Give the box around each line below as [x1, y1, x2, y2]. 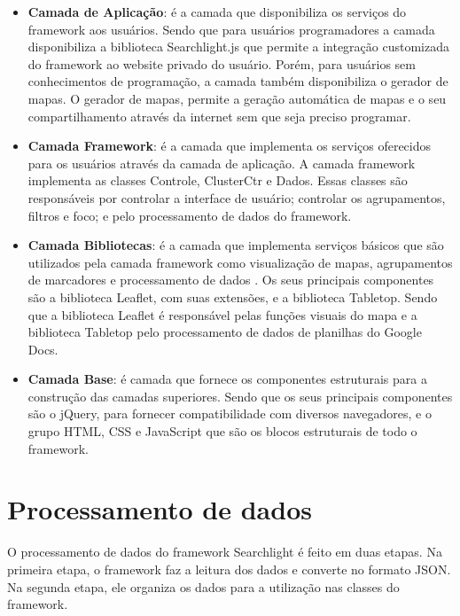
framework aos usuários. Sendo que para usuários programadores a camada [27, 19, 435, 38]
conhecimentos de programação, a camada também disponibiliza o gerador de [27, 72, 448, 90]
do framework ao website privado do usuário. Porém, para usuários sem [27, 54, 416, 73]
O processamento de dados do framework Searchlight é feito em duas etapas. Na [7, 542, 442, 561]
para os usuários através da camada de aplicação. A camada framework [27, 153, 416, 172]
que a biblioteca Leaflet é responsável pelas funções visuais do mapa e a [27, 305, 417, 324]
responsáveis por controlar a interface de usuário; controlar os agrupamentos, [27, 188, 446, 207]
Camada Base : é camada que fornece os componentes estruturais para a [27, 370, 427, 388]
